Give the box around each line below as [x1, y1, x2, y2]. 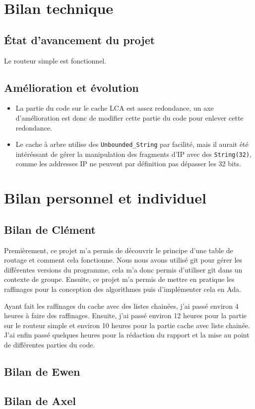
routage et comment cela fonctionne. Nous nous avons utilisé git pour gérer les [4, 255, 243, 265]
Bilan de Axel [4, 393, 76, 408]
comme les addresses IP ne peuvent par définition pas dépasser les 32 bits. [15, 158, 241, 169]
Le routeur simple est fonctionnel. [4, 55, 107, 66]
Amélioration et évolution [4, 79, 139, 95]
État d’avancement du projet [4, 32, 155, 47]
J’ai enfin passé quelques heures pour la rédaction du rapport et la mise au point [4, 330, 250, 340]
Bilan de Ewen [4, 363, 80, 379]
